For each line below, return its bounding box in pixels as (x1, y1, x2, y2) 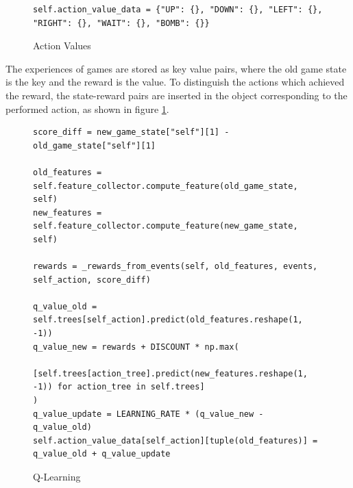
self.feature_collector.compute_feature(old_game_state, (33, 181, 298, 191)
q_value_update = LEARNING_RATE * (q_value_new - (33, 409, 264, 419)
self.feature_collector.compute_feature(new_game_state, (33, 221, 298, 231)
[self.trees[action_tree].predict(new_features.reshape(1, (33, 368, 308, 378)
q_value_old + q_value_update (33, 449, 171, 459)
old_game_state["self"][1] (33, 140, 156, 151)
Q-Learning (33, 470, 81, 483)
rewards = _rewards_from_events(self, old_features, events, (33, 261, 318, 272)
